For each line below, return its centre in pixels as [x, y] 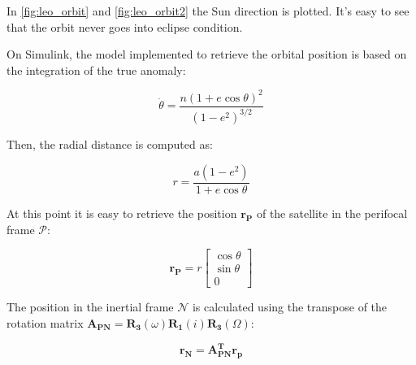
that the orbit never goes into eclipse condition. [125, 26]
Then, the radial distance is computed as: [110, 144]
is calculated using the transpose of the [290, 307]
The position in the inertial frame [90, 307]
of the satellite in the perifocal [332, 213]
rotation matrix [45, 322]
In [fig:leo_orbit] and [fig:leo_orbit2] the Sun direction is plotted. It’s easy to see [208, 11]
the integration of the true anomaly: [96, 70]
